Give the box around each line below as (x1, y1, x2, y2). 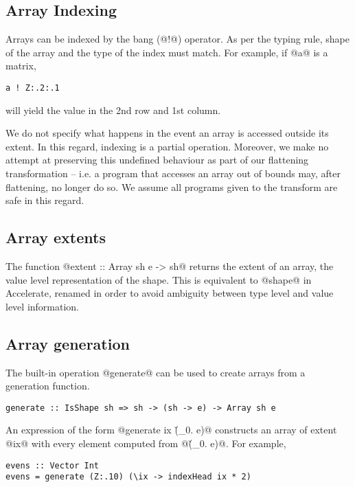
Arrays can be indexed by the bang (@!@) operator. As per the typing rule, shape (5, 32, 350, 46)
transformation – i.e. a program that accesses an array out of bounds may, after (5, 166, 341, 181)
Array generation (5, 332, 130, 354)
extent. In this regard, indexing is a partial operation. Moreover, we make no (5, 139, 329, 153)
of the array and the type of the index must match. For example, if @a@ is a (5, 45, 328, 59)
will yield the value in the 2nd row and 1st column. (5, 102, 221, 117)
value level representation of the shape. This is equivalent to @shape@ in (5, 272, 312, 286)
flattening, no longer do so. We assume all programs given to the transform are (5, 179, 338, 194)
